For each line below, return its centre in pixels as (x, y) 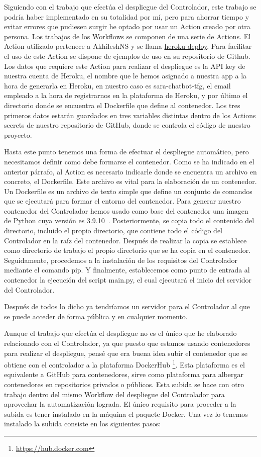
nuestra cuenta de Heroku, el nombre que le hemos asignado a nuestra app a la (125, 76)
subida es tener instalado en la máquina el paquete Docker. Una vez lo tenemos (126, 414)
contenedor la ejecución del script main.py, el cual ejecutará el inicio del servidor (128, 280)
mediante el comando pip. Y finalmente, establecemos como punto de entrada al (127, 270)
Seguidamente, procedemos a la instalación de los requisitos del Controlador (121, 260)
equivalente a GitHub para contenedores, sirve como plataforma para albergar (124, 374)
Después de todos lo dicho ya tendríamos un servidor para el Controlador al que (127, 306)
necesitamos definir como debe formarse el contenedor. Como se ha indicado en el (129, 161)
